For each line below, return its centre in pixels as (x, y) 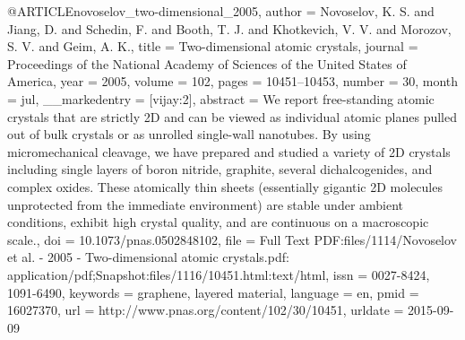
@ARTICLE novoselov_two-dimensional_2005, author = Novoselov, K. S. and (221, 11)
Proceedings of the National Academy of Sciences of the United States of (207, 63)
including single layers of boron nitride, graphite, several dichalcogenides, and (220, 169)
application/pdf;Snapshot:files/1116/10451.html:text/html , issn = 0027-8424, (219, 274)
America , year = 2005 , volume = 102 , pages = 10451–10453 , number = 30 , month (233, 81)
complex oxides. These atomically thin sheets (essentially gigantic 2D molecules (225, 186)
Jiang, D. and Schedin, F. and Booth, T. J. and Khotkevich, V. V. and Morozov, (229, 28)
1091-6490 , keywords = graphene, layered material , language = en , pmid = (213, 292)
